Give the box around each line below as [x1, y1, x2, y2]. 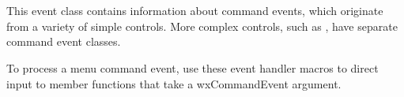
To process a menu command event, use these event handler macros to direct [6, 59, 379, 76]
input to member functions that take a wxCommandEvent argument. [6, 75, 342, 91]
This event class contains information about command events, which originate [6, 2, 383, 19]
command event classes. [6, 33, 121, 50]
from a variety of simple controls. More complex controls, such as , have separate [6, 17, 398, 34]
